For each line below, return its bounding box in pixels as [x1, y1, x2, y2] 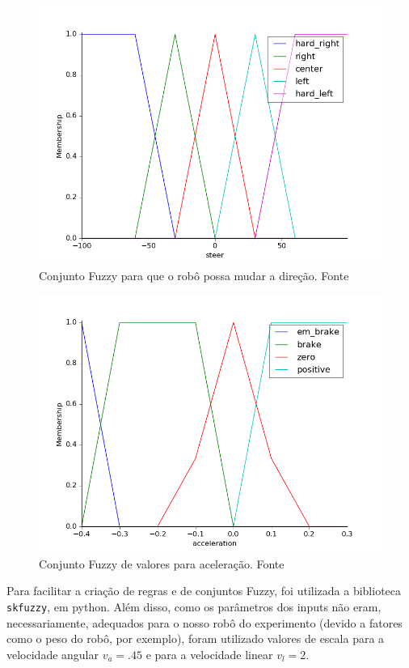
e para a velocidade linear [145, 645, 273, 662]
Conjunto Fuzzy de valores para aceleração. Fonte [39, 555, 285, 572]
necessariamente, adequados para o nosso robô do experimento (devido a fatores [6, 614, 403, 631]
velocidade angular [6, 645, 99, 662]
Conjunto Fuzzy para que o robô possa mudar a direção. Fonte [39, 266, 349, 283]
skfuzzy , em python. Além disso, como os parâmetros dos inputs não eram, [6, 598, 382, 615]
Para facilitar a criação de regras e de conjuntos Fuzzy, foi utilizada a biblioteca [6, 582, 402, 599]
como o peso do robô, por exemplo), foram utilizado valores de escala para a [6, 630, 385, 647]
